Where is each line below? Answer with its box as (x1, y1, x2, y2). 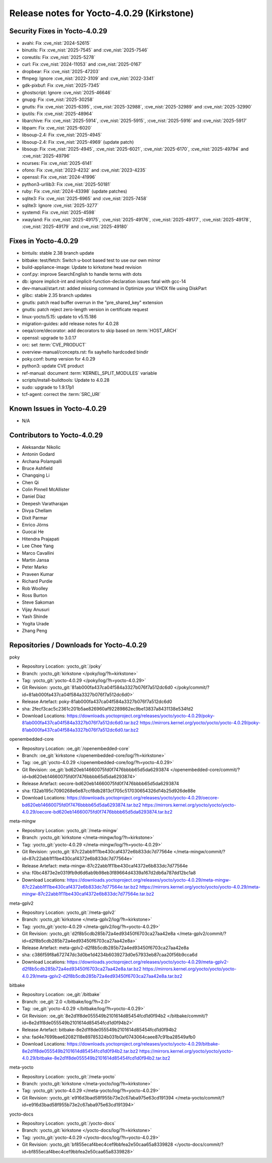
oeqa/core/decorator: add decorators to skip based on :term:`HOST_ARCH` (22, 328, 178, 334)
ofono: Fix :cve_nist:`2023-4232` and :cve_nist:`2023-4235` (22, 167, 147, 173)
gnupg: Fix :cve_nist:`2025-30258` (22, 96, 94, 103)
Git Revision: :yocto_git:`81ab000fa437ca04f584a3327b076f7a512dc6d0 (22, 684, 173, 690)
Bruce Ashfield (22, 465, 53, 471)
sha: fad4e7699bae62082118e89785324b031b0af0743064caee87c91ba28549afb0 (22, 1034, 196, 1040)
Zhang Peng (22, 627, 47, 633)
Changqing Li (22, 472, 50, 479)
